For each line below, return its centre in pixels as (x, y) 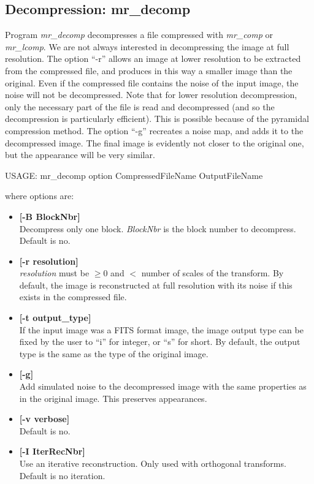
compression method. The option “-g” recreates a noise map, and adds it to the (154, 130)
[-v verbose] (44, 419)
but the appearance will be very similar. (80, 155)
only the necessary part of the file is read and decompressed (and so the (140, 106)
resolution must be (54, 273)
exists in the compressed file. (73, 297)
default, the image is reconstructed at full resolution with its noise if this (156, 285)
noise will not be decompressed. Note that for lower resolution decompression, (151, 95)
